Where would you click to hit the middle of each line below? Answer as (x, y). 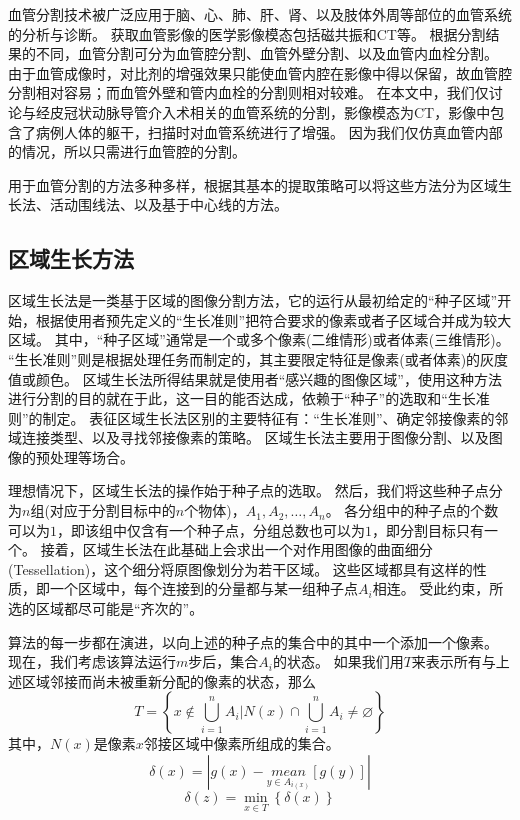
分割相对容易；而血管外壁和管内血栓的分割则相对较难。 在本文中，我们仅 (248, 92)
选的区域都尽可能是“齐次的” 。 (106, 608)
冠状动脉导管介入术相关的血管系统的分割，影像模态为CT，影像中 (277, 111)
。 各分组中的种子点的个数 (412, 510)
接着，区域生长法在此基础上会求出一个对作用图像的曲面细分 (236, 549)
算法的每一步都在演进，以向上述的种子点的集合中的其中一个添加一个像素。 (253, 641)
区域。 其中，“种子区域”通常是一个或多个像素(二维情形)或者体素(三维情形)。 (259, 339)
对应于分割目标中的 (112, 510)
